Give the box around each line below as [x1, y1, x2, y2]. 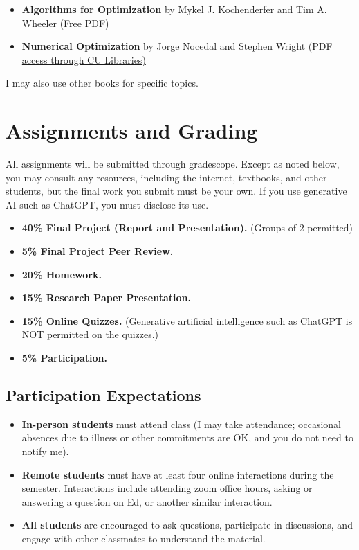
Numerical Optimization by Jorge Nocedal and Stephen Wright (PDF [21, 39, 333, 53]
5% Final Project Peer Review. [21, 244, 174, 258]
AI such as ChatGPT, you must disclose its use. [6, 197, 209, 211]
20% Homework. [21, 267, 102, 281]
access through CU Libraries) [21, 52, 146, 66]
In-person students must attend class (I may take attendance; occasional [21, 416, 341, 431]
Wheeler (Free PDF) [21, 15, 109, 30]
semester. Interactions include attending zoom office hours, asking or [21, 481, 313, 495]
